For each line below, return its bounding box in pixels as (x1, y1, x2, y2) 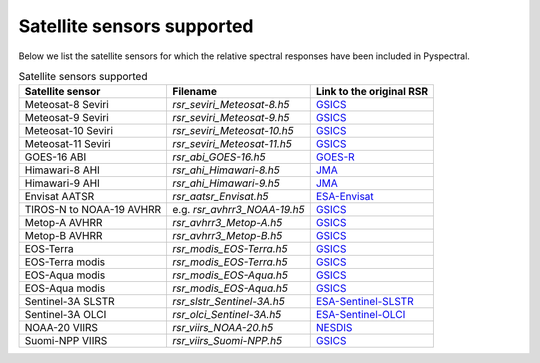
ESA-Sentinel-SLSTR (315, 295, 414, 309)
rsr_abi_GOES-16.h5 (171, 150, 266, 164)
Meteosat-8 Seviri (24, 98, 109, 112)
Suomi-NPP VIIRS (24, 334, 108, 348)
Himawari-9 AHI (24, 176, 100, 190)
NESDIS (315, 321, 353, 335)
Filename (171, 85, 217, 99)
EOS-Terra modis (24, 255, 105, 269)
